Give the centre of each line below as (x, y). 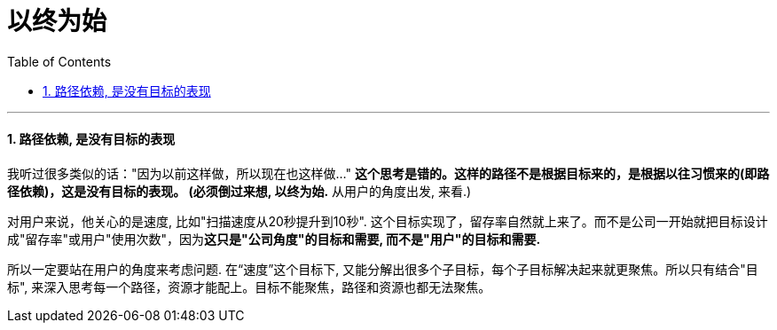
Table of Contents (59, 61)
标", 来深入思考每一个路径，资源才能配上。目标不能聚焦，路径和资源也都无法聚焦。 (249, 287)
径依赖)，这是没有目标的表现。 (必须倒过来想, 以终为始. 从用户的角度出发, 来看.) (239, 191)
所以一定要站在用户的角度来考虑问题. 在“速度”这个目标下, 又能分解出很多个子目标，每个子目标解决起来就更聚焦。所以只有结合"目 (383, 269)
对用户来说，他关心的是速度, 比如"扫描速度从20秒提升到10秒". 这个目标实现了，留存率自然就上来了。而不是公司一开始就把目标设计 (388, 221)
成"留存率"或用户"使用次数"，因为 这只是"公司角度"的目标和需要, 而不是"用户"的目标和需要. (274, 239)
